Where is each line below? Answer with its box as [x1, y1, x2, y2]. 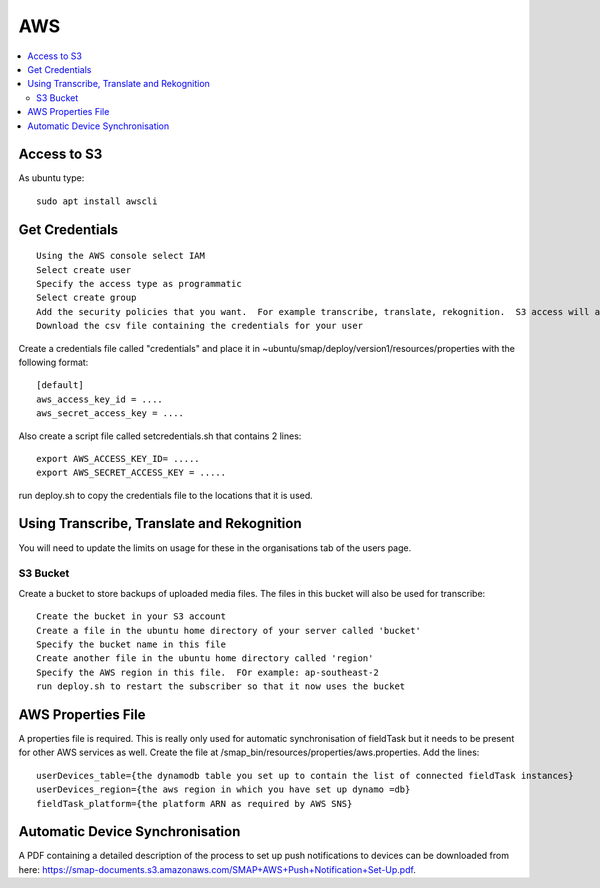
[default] [36, 380, 84, 391]
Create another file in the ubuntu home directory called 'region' [36, 653, 374, 664]
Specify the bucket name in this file [36, 638, 227, 650]
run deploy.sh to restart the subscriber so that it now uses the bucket [36, 681, 406, 692]
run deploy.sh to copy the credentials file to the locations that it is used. [18, 489, 314, 501]
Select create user [36, 264, 132, 275]
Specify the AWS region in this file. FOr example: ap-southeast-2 [36, 666, 379, 678]
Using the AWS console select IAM [36, 250, 205, 262]
